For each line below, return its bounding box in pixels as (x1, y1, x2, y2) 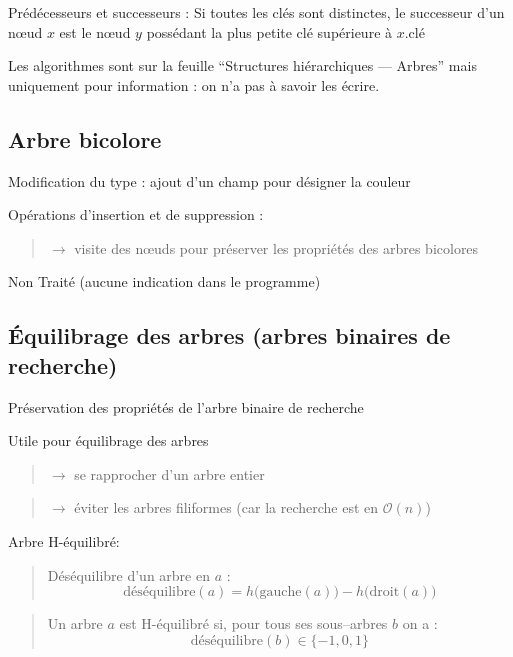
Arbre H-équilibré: (8, 530, 120, 551)
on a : (402, 613, 438, 634)
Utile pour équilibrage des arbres (8, 430, 209, 451)
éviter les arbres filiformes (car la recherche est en (74, 497, 379, 518)
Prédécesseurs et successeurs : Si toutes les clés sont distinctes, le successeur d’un (8, 2, 505, 22)
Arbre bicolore (8, 123, 162, 154)
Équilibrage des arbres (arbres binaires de (8, 320, 451, 351)
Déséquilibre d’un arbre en (47, 564, 210, 585)
